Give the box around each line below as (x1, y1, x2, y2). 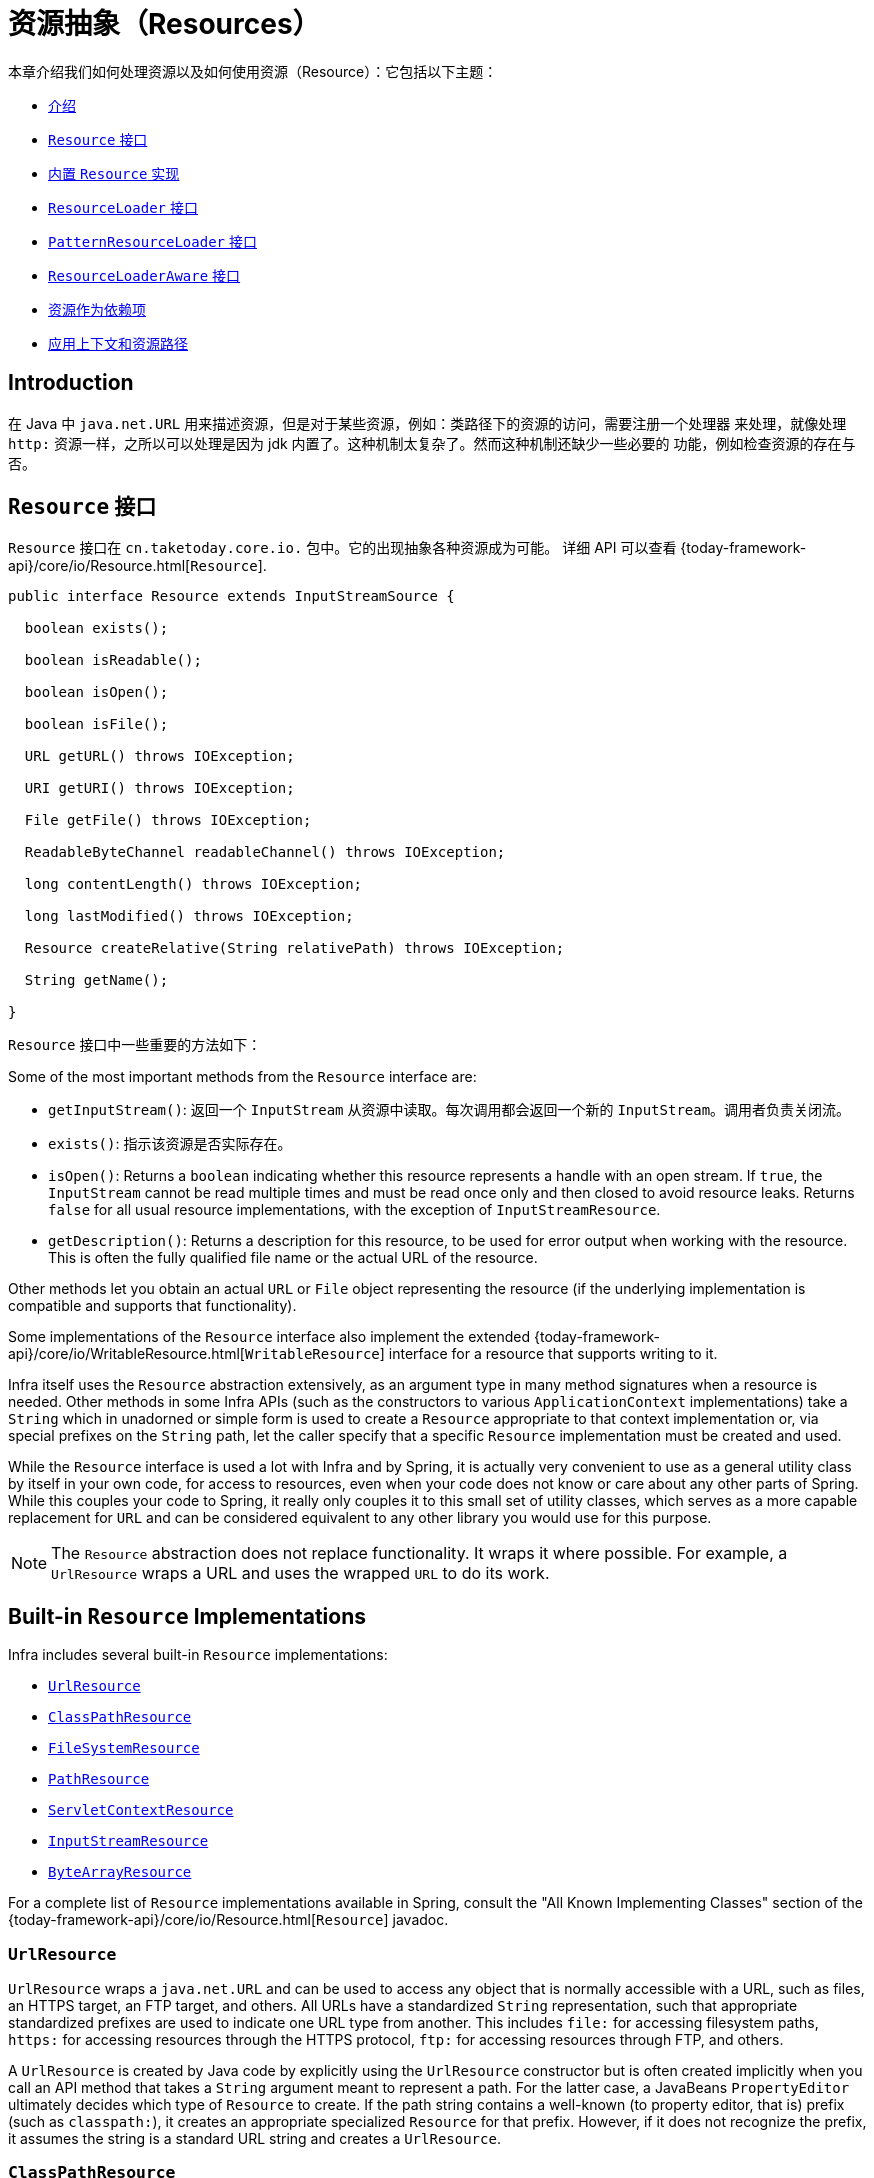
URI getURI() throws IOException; (24, 780, 295, 797)
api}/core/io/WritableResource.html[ (8, 1345, 245, 1363)
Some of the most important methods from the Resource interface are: (8, 1068, 477, 1086)
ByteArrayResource (48, 1864, 192, 1881)
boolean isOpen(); (24, 684, 169, 701)
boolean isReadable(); (24, 652, 202, 669)
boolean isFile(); (24, 716, 169, 733)
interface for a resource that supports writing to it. (388, 1345, 718, 1363)
